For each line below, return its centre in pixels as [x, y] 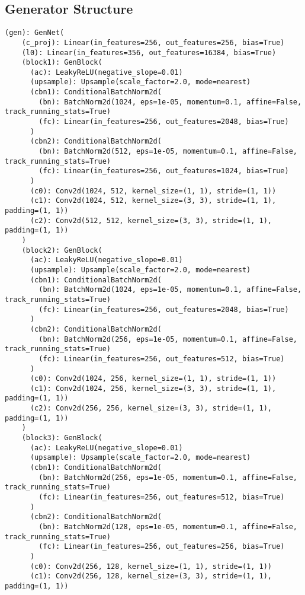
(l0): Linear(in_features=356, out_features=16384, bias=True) [149, 52]
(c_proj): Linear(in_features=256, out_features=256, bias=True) [153, 42]
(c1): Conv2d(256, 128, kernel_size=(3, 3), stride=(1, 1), [151, 576]
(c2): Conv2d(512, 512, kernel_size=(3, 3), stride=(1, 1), [151, 220]
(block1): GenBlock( [62, 63]
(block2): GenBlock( [62, 250]
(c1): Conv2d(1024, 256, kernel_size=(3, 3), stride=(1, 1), [153, 388]
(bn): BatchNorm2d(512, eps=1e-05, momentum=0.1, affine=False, [168, 152]
